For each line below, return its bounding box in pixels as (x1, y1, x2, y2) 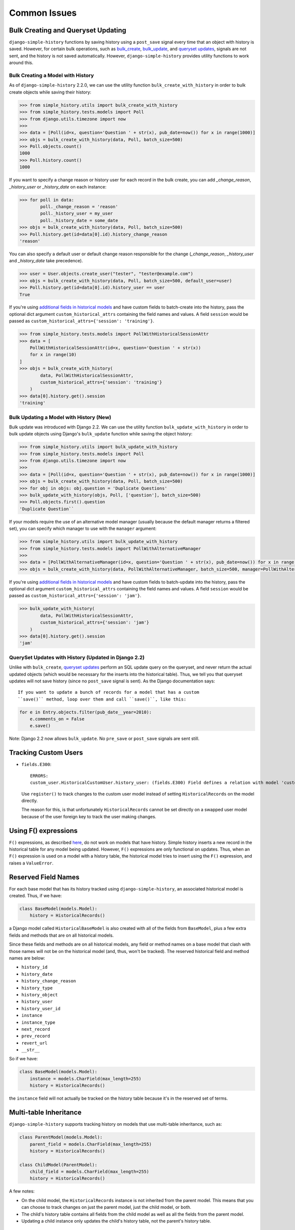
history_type (21, 985, 53, 991)
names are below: (9, 955, 45, 961)
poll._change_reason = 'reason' (40, 204, 118, 210)
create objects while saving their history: (9, 89, 91, 95)
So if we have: (9, 1056, 38, 1062)
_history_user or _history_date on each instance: (9, 184, 107, 189)
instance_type (21, 1019, 56, 1025)
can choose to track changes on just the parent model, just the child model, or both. (21, 1204, 192, 1210)
